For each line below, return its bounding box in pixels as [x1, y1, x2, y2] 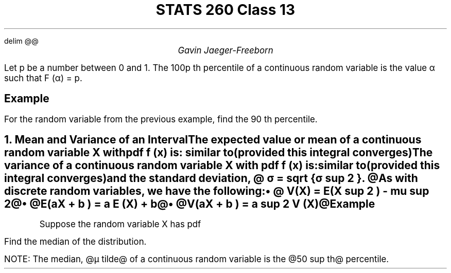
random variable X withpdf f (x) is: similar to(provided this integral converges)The [4, 146, 433, 159]
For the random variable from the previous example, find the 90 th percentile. [4, 114, 318, 124]
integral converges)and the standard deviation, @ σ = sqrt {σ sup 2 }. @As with [4, 172, 418, 185]
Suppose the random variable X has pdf [39, 219, 201, 230]
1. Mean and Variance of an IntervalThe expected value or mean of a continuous [4, 133, 422, 147]
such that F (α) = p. [4, 72, 82, 83]
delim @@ [4, 36, 39, 45]
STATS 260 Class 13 [155, 1, 296, 19]
